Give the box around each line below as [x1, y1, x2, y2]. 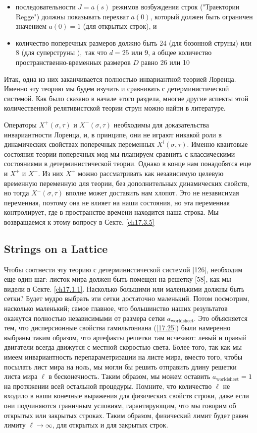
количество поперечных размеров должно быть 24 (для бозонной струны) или [15, 37, 252, 48]
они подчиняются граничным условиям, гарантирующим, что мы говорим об [4, 400, 236, 410]
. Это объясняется [194, 312, 248, 323]
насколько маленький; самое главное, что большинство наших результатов [4, 303, 228, 313]
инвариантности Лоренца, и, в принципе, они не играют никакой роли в [4, 129, 222, 139]
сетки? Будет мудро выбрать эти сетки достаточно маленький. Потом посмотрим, [4, 293, 250, 304]
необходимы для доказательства [113, 119, 209, 129]
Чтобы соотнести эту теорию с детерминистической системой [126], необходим [4, 264, 243, 274]
